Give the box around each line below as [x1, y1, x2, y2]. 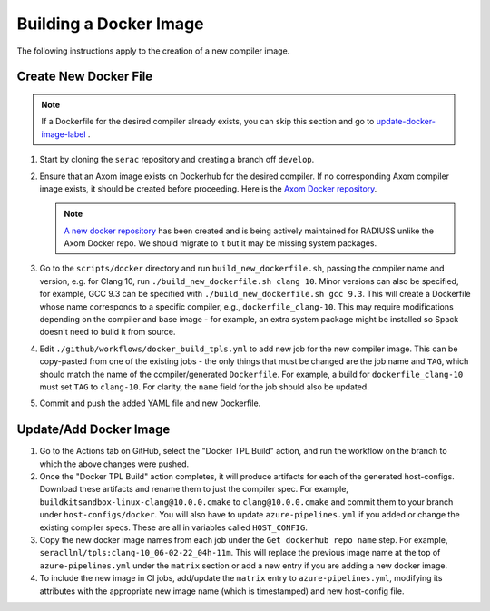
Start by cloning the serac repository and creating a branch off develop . [39, 154, 315, 165]
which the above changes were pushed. [39, 458, 190, 469]
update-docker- [376, 116, 436, 127]
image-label [41, 128, 86, 140]
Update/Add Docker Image [16, 422, 171, 438]
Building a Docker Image [16, 14, 204, 34]
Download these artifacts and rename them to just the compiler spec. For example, [39, 484, 349, 495]
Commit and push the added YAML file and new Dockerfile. [39, 398, 261, 409]
